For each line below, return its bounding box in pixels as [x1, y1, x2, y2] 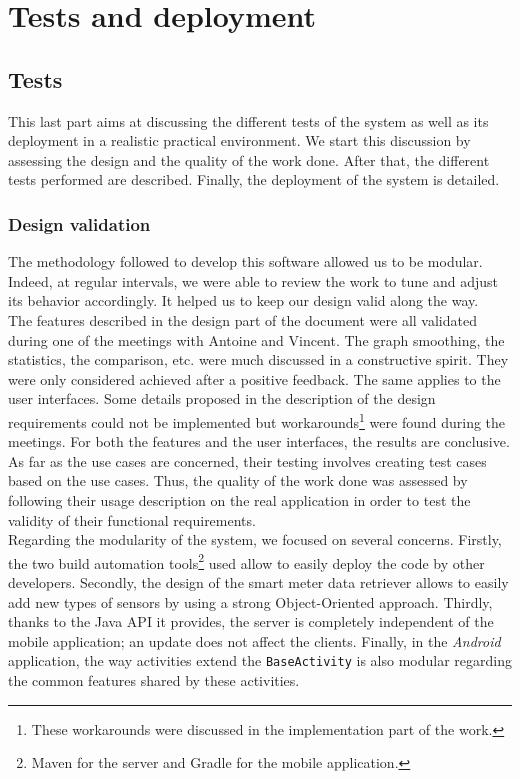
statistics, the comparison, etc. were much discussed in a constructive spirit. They [8, 349, 509, 370]
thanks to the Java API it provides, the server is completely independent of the [8, 611, 494, 632]
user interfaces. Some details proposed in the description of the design [8, 388, 436, 409]
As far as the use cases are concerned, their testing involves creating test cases [8, 450, 487, 471]
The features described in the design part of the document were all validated [8, 309, 477, 330]
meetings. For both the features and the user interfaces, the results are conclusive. [8, 431, 510, 452]
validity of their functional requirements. [8, 509, 256, 530]
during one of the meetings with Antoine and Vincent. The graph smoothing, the [8, 329, 505, 350]
